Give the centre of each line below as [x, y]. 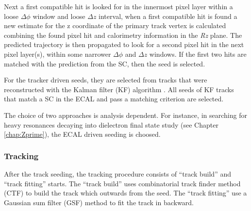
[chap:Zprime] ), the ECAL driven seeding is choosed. [82, 134]
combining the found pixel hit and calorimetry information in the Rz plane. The [123, 35]
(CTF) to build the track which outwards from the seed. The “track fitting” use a [125, 193]
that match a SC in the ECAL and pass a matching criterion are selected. [114, 99]
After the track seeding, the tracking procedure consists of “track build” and [117, 173]
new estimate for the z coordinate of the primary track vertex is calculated [115, 25]
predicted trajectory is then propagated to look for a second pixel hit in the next [124, 44]
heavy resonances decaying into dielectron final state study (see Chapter [111, 124]
